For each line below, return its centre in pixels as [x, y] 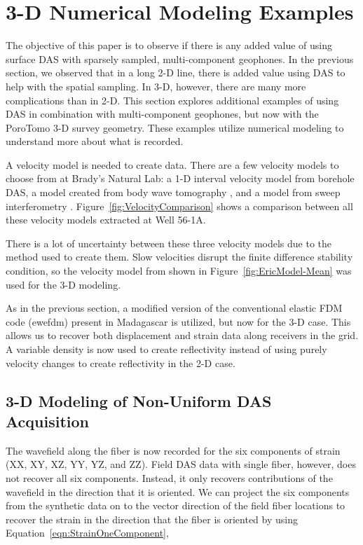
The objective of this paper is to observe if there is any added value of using [169, 45]
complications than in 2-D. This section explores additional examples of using [172, 100]
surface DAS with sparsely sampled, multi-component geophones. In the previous [180, 58]
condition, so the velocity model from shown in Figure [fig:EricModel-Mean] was [179, 271]
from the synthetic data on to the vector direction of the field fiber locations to [176, 505]
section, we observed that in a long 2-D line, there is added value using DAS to [176, 73]
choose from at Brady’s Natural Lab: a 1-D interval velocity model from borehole [180, 178]
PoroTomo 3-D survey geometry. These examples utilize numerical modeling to [175, 127]
